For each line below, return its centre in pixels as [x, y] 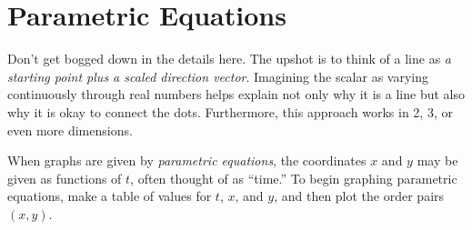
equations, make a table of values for [110, 196]
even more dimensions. [70, 130]
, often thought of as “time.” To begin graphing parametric [294, 178]
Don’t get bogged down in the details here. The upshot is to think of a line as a [229, 59]
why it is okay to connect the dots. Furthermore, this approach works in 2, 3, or [230, 111]
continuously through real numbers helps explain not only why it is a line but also [236, 94]
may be [437, 160]
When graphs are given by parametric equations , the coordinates [187, 160]
